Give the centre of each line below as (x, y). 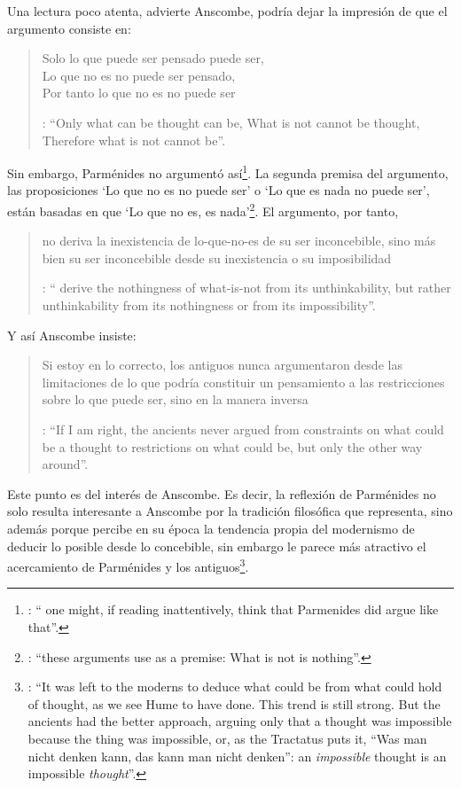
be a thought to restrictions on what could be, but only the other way (232, 446)
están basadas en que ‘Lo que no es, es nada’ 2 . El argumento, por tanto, (203, 210)
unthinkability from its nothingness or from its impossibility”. (209, 305)
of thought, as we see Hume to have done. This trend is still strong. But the (234, 703)
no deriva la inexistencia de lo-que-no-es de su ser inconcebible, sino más (239, 241)
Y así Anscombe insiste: (72, 335)
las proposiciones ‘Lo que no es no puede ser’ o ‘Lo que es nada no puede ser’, (219, 190)
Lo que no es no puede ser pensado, (139, 75)
